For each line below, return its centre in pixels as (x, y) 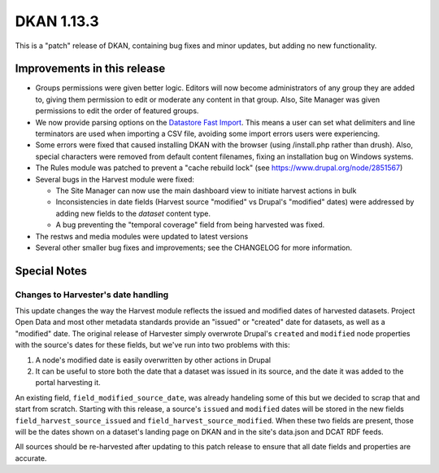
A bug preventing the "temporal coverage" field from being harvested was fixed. (190, 225)
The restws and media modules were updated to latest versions (142, 236)
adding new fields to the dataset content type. (133, 213)
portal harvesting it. (68, 383)
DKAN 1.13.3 (57, 21)
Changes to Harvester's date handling (92, 295)
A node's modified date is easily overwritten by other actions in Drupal (153, 360)
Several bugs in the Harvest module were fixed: (115, 179)
